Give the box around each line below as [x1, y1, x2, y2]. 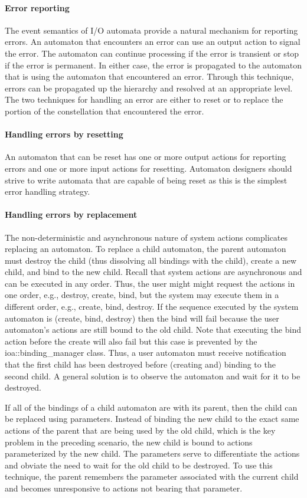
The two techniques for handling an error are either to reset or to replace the [5, 93, 283, 106]
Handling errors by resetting [5, 128, 123, 140]
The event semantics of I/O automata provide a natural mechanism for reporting [5, 24, 298, 36]
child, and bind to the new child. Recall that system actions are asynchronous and [5, 266, 302, 278]
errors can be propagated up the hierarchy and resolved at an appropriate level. [5, 81, 293, 94]
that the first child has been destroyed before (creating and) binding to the [5, 358, 276, 371]
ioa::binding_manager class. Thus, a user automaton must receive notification [5, 346, 286, 359]
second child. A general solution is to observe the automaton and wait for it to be [5, 369, 301, 382]
